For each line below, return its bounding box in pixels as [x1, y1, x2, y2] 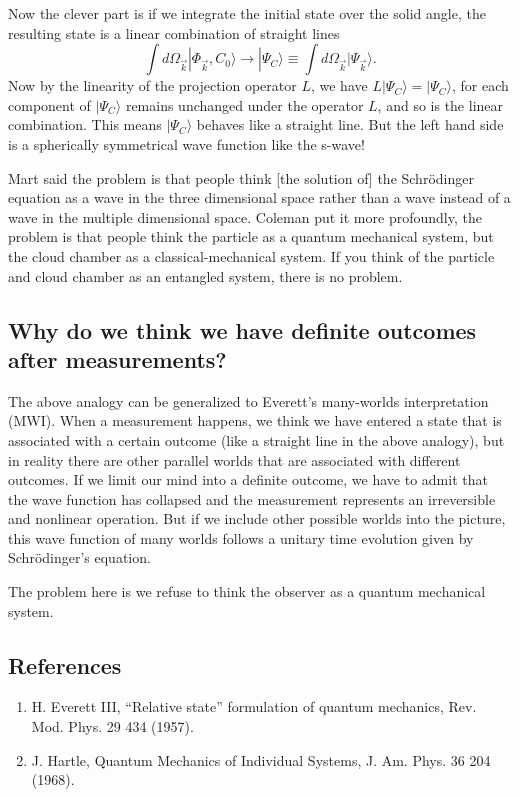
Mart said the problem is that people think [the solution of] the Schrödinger [8, 167, 474, 188]
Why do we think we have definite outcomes [8, 314, 477, 345]
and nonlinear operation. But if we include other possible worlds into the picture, [8, 508, 506, 529]
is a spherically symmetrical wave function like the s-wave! [8, 133, 365, 154]
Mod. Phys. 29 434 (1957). [31, 716, 194, 737]
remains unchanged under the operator [125, 94, 364, 115]
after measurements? [8, 343, 227, 374]
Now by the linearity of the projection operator [8, 75, 297, 96]
